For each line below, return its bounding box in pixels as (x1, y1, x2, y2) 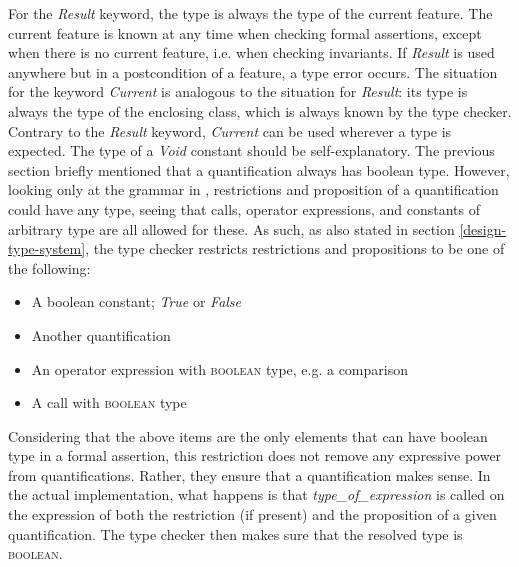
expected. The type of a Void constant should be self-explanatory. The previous (8, 140, 495, 161)
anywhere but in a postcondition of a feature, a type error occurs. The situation (8, 61, 498, 82)
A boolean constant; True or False (31, 291, 242, 312)
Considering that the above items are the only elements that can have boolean (8, 425, 488, 446)
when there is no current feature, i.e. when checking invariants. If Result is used (8, 42, 495, 63)
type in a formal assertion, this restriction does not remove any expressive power (8, 445, 502, 466)
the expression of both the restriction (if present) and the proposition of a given (8, 504, 497, 525)
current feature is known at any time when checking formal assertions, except (8, 22, 482, 43)
